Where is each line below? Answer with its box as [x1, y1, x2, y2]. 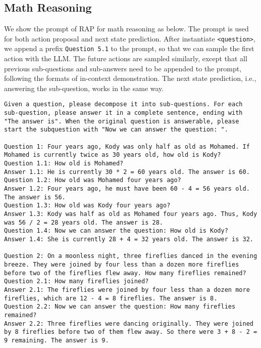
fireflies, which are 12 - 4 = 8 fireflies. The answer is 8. [4, 294, 218, 302]
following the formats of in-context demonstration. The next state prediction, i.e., [4, 73, 256, 83]
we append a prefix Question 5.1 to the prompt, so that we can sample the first [4, 43, 254, 54]
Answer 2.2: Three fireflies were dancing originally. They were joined [4, 320, 253, 327]
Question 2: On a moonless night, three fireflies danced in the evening [4, 252, 257, 260]
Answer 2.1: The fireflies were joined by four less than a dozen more [4, 286, 250, 293]
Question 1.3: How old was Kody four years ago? [4, 202, 171, 209]
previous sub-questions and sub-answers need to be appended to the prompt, [4, 63, 242, 73]
